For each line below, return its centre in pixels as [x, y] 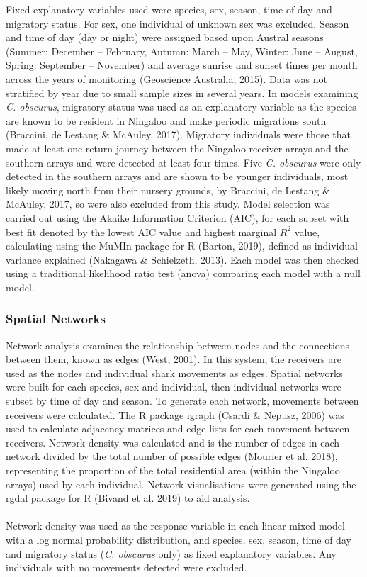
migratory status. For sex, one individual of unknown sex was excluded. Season [177, 23]
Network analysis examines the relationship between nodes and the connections [178, 345]
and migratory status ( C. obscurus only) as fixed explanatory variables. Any [171, 553]
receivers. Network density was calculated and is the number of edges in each [173, 442]
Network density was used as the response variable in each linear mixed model [175, 526]
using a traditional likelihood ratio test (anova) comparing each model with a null [183, 273]
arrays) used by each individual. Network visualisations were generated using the [181, 484]
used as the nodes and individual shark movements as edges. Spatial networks [174, 372]
